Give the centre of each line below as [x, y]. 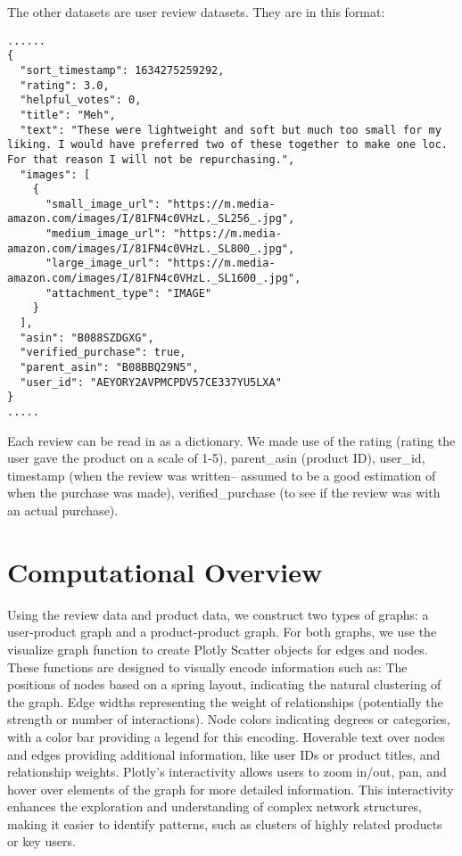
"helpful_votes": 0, [81, 100]
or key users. [41, 841]
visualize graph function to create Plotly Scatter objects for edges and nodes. [218, 649]
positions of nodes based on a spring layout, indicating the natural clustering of [224, 684]
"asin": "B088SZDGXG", [87, 337]
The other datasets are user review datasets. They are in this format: [196, 12]
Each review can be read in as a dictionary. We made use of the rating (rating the [231, 440]
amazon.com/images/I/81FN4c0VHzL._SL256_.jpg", [151, 219]
